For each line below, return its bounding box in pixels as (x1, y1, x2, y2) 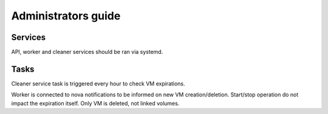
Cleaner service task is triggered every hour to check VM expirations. (11, 79, 185, 87)
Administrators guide (11, 9, 121, 22)
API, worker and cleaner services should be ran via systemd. (11, 49, 163, 56)
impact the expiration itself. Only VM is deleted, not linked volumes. (11, 99, 180, 107)
